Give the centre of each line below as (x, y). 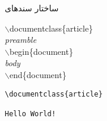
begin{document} (41, 51)
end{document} (38, 74)
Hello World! (30, 114)
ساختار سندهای (32, 8)
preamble (21, 40)
